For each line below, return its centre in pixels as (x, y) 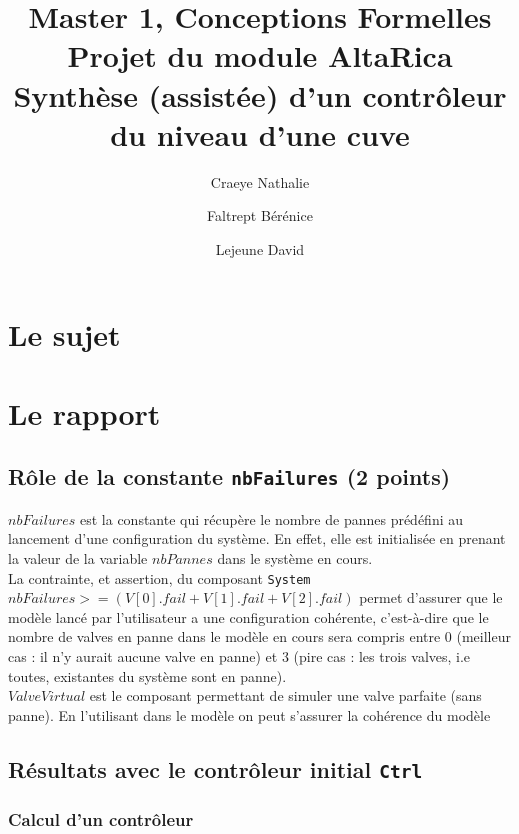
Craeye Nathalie (260, 181)
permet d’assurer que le (431, 597)
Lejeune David (260, 248)
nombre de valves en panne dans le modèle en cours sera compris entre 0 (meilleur (259, 636)
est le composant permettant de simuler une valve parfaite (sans (285, 695)
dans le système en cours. (295, 558)
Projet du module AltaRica (260, 55)
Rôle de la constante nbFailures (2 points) (229, 476)
